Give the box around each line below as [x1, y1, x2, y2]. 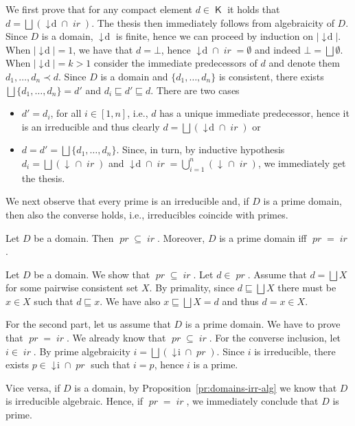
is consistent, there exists [218, 69, 324, 83]
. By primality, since [149, 280, 235, 295]
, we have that [73, 42, 133, 56]
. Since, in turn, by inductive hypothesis [116, 142, 285, 157]
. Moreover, [157, 230, 205, 245]
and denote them [268, 56, 340, 70]
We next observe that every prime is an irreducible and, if [5, 194, 249, 208]
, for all [50, 106, 82, 120]
